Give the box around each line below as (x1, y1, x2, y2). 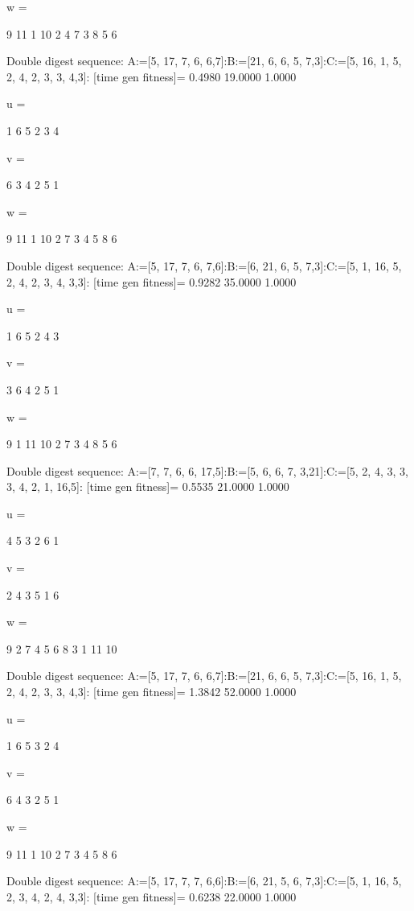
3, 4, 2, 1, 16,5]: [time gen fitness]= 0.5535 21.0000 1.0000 (6, 478, 289, 495)
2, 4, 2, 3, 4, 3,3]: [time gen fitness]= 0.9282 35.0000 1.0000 (6, 273, 297, 290)
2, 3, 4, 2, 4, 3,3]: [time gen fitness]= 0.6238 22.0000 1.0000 (6, 888, 297, 905)
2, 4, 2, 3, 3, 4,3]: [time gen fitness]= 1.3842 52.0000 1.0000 (6, 683, 297, 700)
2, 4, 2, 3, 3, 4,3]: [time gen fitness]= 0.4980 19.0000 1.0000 (6, 68, 297, 85)
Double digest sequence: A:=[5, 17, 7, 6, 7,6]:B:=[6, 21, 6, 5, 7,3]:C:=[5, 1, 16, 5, (6, 257, 402, 274)
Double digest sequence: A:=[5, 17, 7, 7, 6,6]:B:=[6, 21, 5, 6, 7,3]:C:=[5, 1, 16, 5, (6, 872, 402, 889)
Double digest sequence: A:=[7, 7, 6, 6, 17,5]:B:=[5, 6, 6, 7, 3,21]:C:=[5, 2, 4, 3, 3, (6, 462, 408, 479)
